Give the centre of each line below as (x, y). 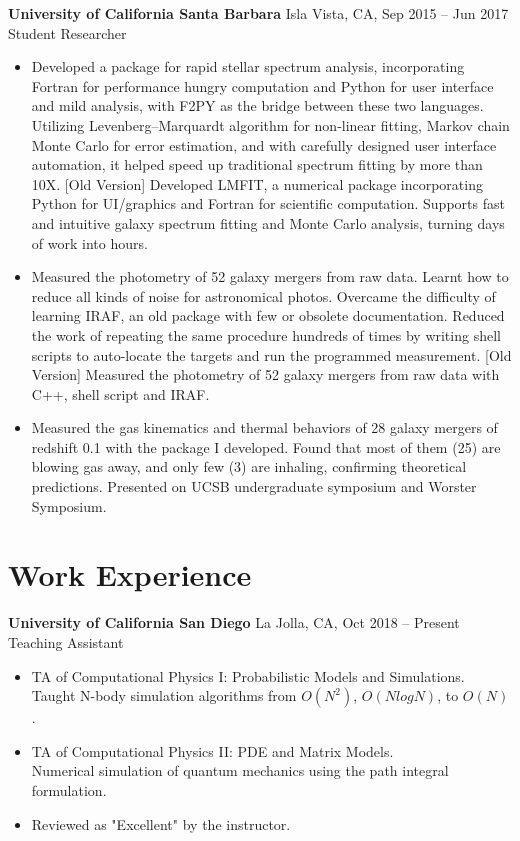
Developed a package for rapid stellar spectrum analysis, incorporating (248, 66)
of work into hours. (89, 242)
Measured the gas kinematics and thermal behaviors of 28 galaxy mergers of (264, 427)
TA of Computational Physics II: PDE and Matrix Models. (212, 750)
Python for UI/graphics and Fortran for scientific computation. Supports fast (268, 203)
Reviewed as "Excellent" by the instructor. (161, 823)
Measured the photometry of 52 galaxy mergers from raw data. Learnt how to (270, 276)
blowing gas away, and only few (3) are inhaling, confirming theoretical (249, 466)
